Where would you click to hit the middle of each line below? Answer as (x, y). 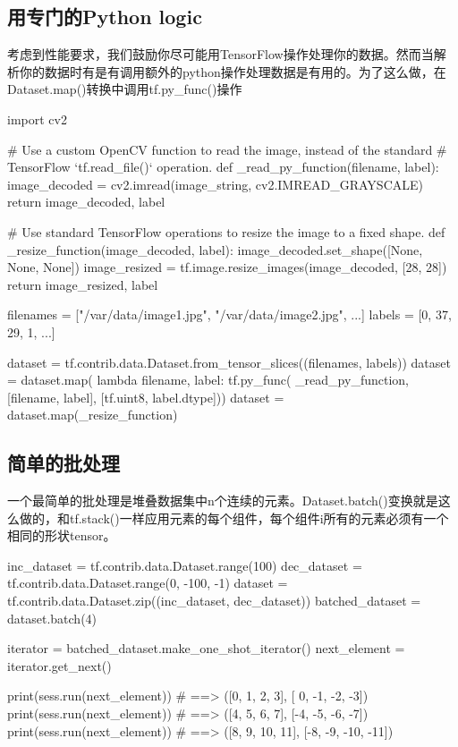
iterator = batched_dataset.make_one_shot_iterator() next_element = (206, 648)
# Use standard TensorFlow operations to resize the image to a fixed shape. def (226, 231)
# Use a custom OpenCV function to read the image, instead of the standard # (227, 149)
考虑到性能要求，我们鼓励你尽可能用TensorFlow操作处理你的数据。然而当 (221, 54)
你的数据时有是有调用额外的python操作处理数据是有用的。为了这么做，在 (233, 71)
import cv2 (37, 119)
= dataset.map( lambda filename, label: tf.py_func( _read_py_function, (208, 380)
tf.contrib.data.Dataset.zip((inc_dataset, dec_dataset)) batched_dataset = (214, 601)
